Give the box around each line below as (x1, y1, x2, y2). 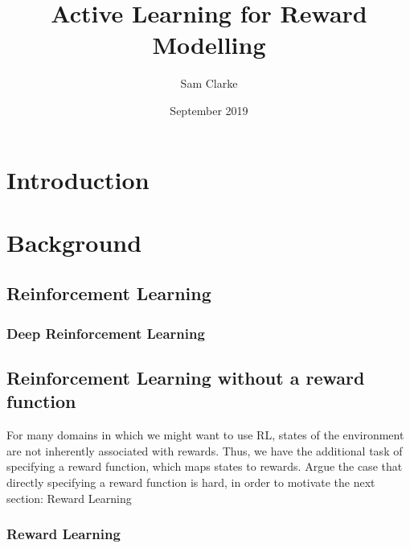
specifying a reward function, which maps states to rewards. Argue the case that (6, 458, 403, 475)
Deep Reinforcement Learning (6, 323, 205, 343)
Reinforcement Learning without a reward (6, 365, 365, 390)
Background (6, 225, 142, 258)
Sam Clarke (180, 75, 238, 92)
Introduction (6, 163, 150, 196)
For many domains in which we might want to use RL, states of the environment (6, 426, 404, 443)
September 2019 (170, 101, 248, 118)
